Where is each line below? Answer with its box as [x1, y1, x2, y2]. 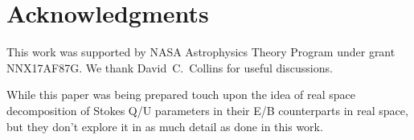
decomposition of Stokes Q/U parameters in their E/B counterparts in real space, [6, 101, 408, 118]
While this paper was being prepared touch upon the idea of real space [6, 86, 356, 103]
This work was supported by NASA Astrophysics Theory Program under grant [6, 43, 396, 60]
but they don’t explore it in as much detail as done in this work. [6, 117, 323, 134]
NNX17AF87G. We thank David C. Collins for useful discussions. [6, 59, 333, 76]
